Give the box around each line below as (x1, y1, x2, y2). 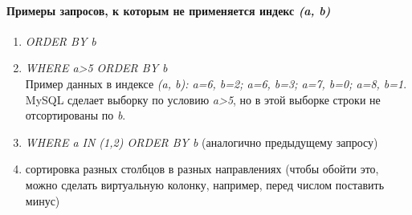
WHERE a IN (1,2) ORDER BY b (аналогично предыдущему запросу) (25, 133, 378, 150)
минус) (25, 192, 60, 209)
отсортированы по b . (25, 107, 126, 124)
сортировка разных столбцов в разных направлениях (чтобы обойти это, (25, 160, 379, 177)
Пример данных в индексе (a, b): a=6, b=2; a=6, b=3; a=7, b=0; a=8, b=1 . (25, 75, 407, 91)
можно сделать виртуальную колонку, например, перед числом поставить (25, 176, 385, 193)
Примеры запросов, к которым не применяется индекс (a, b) (6, 2, 331, 18)
